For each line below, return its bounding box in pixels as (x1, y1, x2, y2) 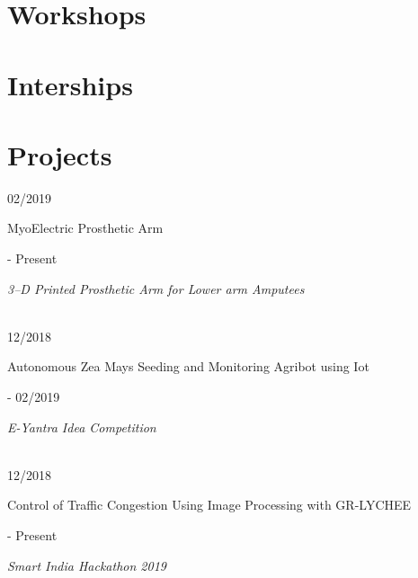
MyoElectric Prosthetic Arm (7, 218, 164, 237)
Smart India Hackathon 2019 (7, 556, 166, 574)
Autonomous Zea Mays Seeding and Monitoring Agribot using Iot (7, 357, 369, 376)
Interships (7, 66, 133, 102)
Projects (7, 136, 112, 173)
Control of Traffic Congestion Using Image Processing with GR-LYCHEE (7, 495, 412, 514)
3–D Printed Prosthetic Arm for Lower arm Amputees (7, 279, 305, 298)
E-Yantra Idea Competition (7, 417, 156, 436)
